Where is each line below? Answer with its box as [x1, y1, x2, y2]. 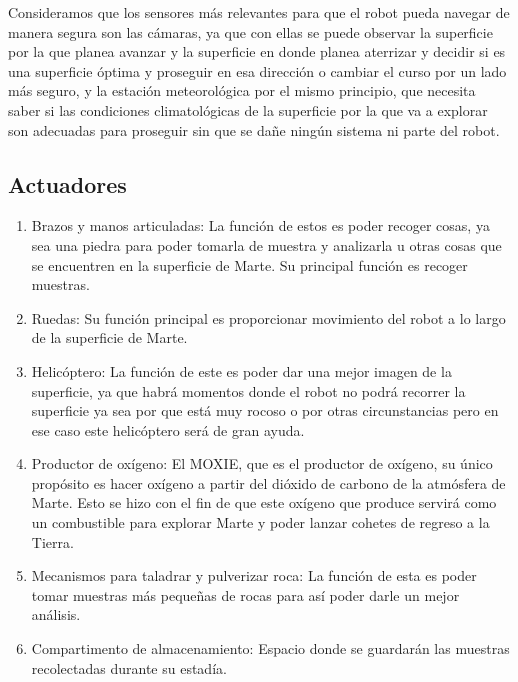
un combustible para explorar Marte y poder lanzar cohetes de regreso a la [31, 512, 490, 533]
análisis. [31, 604, 81, 625]
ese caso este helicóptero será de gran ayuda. [31, 419, 305, 440]
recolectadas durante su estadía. [31, 657, 227, 678]
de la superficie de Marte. [31, 327, 188, 348]
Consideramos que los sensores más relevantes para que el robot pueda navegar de [8, 2, 510, 22]
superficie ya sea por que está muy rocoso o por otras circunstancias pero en [31, 400, 499, 421]
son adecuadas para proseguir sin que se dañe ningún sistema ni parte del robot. [8, 119, 500, 140]
